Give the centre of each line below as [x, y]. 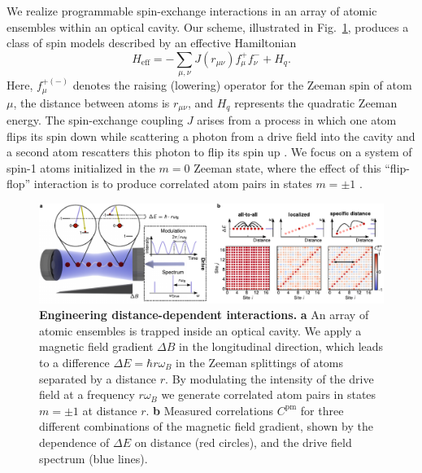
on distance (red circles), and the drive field [243, 442]
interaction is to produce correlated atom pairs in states [173, 184]
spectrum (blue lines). [94, 458]
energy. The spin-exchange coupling [95, 120]
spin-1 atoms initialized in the [81, 167]
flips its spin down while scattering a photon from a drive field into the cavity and [211, 136]
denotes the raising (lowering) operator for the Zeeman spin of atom [242, 85]
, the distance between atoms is [91, 102]
